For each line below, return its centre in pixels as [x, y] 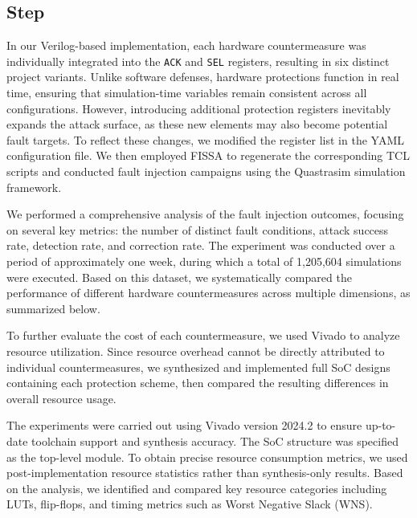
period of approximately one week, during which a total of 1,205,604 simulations [204, 261]
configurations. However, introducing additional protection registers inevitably [199, 108]
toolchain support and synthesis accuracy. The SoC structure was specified [215, 441]
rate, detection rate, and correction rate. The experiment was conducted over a [201, 245]
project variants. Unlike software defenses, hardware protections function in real [203, 77]
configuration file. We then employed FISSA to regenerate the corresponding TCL [208, 155]
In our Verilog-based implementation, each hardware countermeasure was [186, 45]
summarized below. [53, 308]
